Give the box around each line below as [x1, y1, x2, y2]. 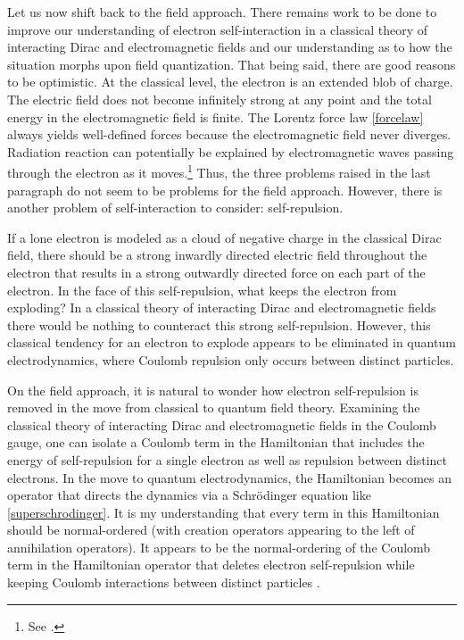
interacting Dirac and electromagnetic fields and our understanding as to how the [7, 37, 452, 56]
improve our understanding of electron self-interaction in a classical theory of [7, 20, 428, 38]
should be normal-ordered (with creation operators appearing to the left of [7, 520, 415, 539]
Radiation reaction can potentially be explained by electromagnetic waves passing [7, 142, 454, 161]
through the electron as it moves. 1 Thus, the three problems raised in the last [7, 161, 431, 181]
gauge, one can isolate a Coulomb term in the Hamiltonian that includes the [7, 433, 425, 452]
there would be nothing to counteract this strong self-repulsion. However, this [7, 315, 431, 334]
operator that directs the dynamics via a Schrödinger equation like [7, 486, 371, 504]
